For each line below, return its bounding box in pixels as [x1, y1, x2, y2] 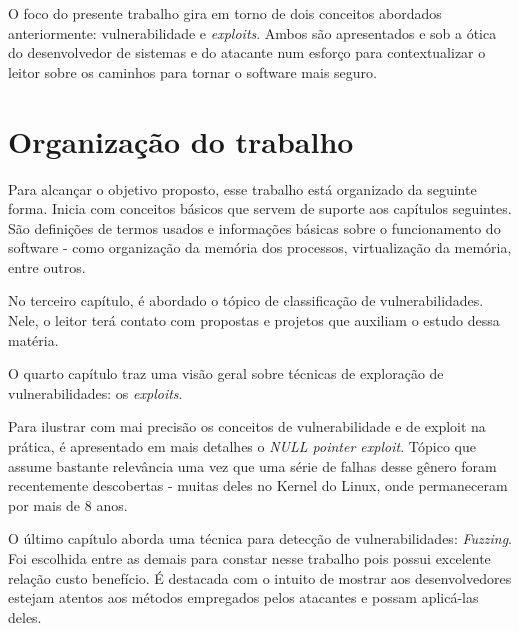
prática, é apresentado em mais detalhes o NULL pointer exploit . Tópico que [8, 436, 476, 457]
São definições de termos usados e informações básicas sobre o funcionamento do [8, 217, 501, 238]
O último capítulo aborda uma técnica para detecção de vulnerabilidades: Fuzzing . [8, 528, 512, 549]
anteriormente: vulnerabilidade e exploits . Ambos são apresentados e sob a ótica [8, 22, 497, 43]
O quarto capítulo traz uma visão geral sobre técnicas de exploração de [8, 363, 444, 384]
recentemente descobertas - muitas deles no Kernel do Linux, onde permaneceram [8, 475, 508, 496]
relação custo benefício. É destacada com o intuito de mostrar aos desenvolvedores [8, 567, 512, 588]
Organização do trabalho [8, 120, 354, 161]
